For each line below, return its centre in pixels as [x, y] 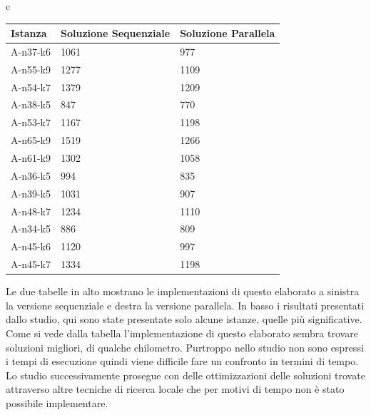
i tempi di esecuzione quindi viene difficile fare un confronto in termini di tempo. [182, 361]
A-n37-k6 [31, 51]
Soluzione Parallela [228, 33]
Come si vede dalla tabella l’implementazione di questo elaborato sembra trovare [182, 333]
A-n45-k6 [31, 246]
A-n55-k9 [31, 69]
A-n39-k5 [31, 193]
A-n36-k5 [31, 175]
